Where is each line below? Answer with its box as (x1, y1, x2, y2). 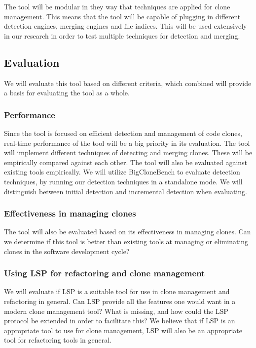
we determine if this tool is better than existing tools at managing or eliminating (4, 236, 249, 246)
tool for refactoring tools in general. (4, 335, 112, 345)
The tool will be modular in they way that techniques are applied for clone (4, 1, 230, 11)
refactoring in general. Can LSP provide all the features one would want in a (4, 296, 236, 306)
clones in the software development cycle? (4, 246, 130, 256)
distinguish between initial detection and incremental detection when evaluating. (4, 186, 247, 196)
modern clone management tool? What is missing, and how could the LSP (4, 305, 228, 316)
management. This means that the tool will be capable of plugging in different (4, 11, 241, 21)
